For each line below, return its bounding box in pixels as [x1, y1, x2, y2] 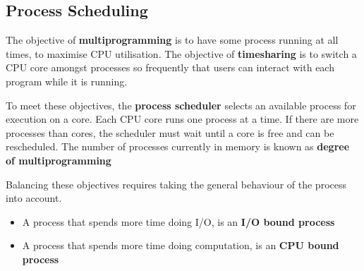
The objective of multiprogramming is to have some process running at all [6, 32, 339, 47]
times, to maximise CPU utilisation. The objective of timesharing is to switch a [6, 46, 357, 61]
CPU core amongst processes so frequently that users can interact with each [6, 60, 334, 75]
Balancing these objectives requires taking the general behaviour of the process [6, 176, 346, 191]
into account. [6, 191, 62, 205]
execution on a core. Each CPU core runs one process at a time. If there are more [6, 112, 359, 126]
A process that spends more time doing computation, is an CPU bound [22, 238, 339, 253]
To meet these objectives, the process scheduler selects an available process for [6, 97, 356, 112]
